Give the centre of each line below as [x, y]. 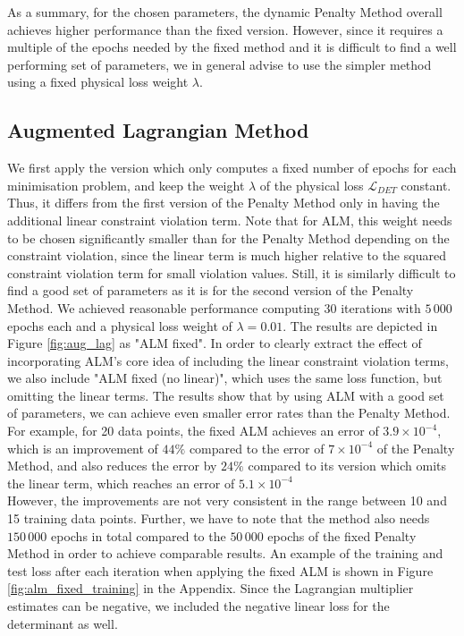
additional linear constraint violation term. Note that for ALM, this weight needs [230, 220]
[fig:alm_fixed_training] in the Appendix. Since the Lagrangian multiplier [211, 588]
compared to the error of [257, 448]
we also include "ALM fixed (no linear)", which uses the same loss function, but [225, 378]
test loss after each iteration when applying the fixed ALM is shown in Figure [220, 570]
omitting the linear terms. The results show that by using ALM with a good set [226, 395]
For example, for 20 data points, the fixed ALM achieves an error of [193, 431]
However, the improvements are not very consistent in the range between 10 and [227, 500]
